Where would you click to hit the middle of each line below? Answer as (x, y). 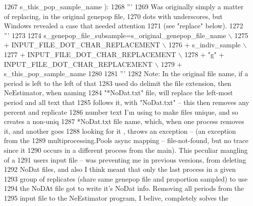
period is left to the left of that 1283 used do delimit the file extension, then (118, 83)
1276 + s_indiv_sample (204, 45)
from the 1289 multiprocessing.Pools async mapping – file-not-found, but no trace (126, 140)
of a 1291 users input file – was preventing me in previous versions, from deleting (125, 159)
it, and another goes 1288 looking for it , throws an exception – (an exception (120, 131)
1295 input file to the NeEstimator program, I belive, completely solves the (116, 197)
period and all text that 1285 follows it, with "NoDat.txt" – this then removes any (127, 102)
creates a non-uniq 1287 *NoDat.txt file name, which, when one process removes (124, 121)
